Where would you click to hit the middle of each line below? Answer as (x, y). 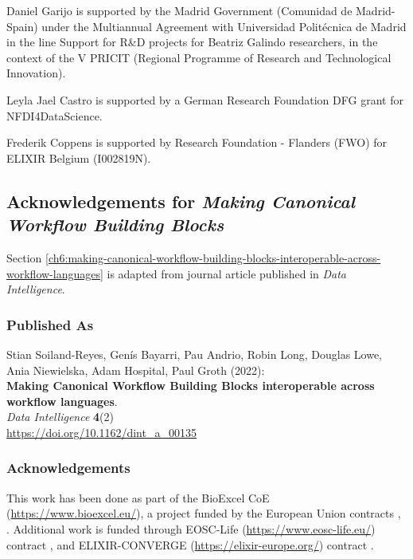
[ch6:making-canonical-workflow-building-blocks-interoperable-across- (213, 257)
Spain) (22, 26)
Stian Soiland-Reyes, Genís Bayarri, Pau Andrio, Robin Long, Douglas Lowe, (195, 354)
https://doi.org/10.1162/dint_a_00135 (101, 432)
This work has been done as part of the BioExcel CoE (138, 497)
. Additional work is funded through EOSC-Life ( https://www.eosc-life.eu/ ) (191, 528)
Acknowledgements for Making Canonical (181, 201)
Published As (50, 324)
